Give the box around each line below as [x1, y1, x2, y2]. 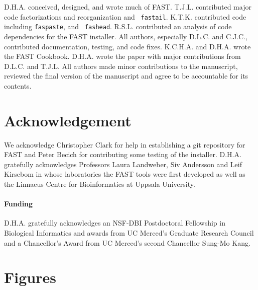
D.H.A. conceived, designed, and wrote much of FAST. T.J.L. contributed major [4, 2, 251, 12]
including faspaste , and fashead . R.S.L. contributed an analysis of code [4, 21, 232, 32]
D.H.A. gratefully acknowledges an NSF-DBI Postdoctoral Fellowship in [4, 217, 225, 228]
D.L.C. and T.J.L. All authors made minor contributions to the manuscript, [4, 60, 238, 71]
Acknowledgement [4, 110, 132, 130]
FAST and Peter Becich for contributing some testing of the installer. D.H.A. [4, 149, 241, 160]
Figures [4, 267, 56, 287]
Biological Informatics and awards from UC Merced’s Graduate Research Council [4, 227, 254, 238]
